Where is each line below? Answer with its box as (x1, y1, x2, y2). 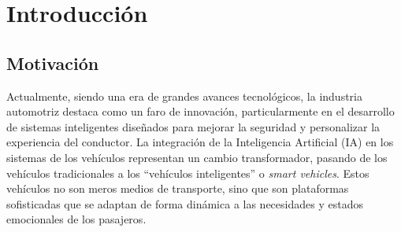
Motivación (6, 50, 99, 75)
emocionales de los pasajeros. (6, 211, 147, 227)
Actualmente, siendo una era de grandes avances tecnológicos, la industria (6, 87, 362, 104)
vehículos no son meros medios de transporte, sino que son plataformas (6, 180, 349, 197)
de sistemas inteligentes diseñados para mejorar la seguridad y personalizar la (6, 118, 381, 134)
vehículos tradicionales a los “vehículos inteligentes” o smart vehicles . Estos (6, 164, 369, 181)
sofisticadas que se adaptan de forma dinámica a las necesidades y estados (6, 195, 363, 212)
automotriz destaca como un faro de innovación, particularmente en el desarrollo (6, 103, 395, 120)
